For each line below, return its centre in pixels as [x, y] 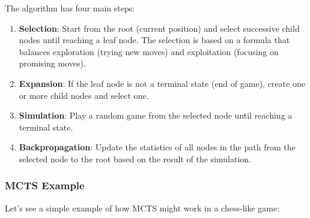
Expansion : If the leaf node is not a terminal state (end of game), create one [162, 83]
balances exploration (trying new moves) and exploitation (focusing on [149, 51]
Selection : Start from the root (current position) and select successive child [159, 28]
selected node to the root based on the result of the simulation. [135, 158]
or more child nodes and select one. [84, 95]
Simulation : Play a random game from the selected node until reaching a [156, 115]
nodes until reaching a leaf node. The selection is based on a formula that [154, 40]
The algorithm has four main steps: [70, 8]
